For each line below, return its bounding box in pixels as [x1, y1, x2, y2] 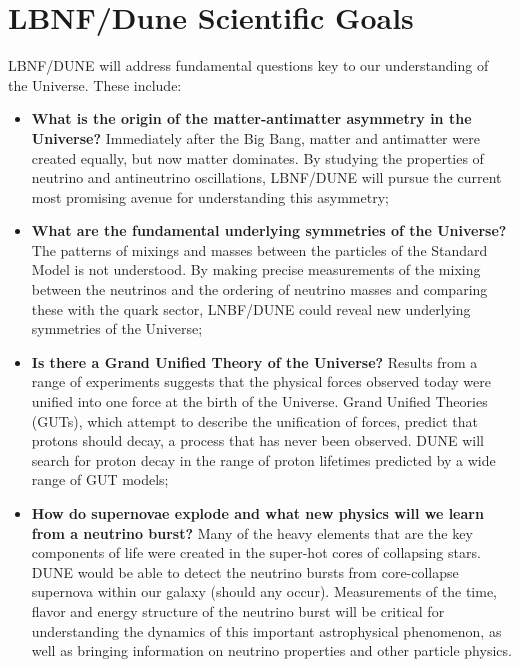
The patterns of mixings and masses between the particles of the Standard [31, 239, 488, 260]
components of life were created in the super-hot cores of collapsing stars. [31, 542, 481, 563]
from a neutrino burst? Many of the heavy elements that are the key [31, 522, 473, 543]
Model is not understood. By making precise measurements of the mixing [31, 259, 481, 280]
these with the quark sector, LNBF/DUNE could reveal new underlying [31, 298, 471, 319]
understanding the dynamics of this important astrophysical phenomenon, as [31, 620, 502, 641]
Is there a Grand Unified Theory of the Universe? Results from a [31, 351, 478, 372]
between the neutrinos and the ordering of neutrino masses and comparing [31, 279, 488, 300]
